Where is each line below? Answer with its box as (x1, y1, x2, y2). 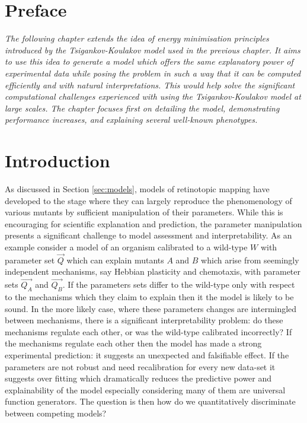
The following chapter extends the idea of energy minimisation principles (5, 32, 269, 44)
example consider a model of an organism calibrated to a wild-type (5, 240, 248, 253)
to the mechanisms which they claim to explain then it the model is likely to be (5, 290, 294, 303)
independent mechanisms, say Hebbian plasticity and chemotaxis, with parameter (5, 265, 301, 278)
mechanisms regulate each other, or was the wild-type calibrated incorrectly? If (5, 325, 292, 338)
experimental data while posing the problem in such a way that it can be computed (5, 66, 301, 79)
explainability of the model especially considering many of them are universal (5, 383, 286, 396)
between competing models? (5, 406, 107, 419)
